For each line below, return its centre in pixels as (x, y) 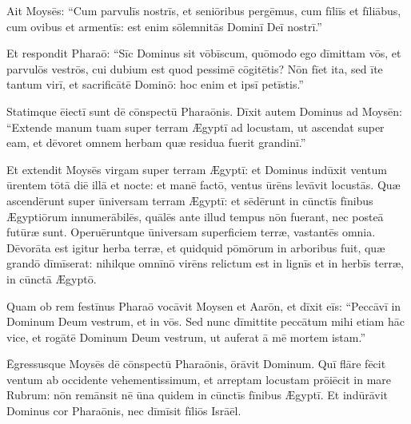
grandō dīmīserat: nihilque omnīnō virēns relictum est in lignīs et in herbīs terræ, (205, 263)
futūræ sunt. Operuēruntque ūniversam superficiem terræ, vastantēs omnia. (191, 232)
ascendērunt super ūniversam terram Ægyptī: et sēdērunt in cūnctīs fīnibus (190, 200)
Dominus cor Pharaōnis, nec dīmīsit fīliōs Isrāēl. (124, 411)
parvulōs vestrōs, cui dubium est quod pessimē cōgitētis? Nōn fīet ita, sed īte (195, 68)
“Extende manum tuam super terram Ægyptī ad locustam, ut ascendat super (196, 127)
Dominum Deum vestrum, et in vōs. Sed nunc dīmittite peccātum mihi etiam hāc (205, 321)
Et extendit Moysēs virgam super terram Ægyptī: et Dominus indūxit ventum (197, 169)
